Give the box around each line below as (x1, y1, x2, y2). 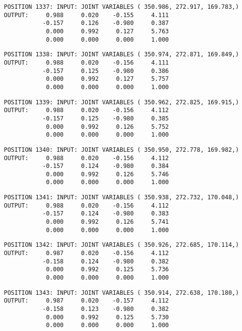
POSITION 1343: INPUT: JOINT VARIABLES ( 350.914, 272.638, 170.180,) (4, 289, 239, 296)
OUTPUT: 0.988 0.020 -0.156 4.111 (4, 59, 169, 66)
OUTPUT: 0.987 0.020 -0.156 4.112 (4, 250, 169, 257)
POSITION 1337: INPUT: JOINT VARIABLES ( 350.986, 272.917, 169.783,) (4, 3, 239, 10)
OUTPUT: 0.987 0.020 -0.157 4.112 (4, 297, 169, 305)
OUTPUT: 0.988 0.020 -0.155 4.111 (4, 11, 169, 19)
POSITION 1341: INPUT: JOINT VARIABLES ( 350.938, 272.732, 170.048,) (4, 194, 239, 201)
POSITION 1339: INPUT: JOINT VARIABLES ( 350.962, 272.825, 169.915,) (4, 98, 239, 106)
